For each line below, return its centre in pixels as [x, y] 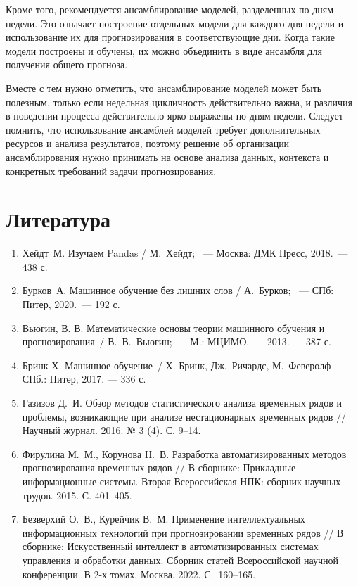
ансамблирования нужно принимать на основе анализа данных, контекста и [167, 157]
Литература [58, 219]
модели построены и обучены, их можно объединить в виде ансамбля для [164, 50]
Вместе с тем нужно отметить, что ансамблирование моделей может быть [164, 88]
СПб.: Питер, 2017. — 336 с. [84, 379]
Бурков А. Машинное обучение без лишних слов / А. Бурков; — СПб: [178, 290]
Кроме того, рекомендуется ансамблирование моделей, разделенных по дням [170, 9]
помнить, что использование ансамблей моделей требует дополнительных [163, 129]
